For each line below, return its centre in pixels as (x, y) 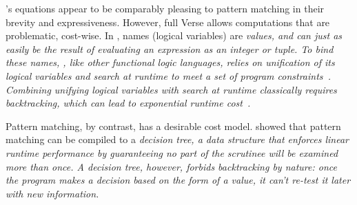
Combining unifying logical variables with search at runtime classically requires (171, 89)
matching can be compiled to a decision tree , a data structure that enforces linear (177, 139)
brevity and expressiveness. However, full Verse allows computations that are (168, 22)
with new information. (52, 193)
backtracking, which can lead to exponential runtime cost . (128, 103)
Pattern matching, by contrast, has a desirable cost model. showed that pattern (173, 126)
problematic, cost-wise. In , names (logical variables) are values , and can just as (174, 35)
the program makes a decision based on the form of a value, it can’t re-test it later (178, 180)
